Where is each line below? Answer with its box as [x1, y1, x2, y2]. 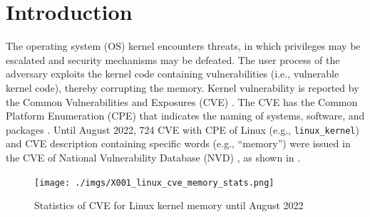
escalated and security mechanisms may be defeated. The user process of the [6, 52, 340, 67]
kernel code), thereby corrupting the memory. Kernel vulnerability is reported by [6, 80, 359, 95]
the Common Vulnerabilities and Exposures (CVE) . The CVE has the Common [6, 94, 358, 109]
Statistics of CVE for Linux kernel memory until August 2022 [34, 198, 304, 213]
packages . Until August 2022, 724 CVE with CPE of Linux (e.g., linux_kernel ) [6, 122, 359, 137]
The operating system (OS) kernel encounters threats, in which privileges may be [6, 38, 361, 53]
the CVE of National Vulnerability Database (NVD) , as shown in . [6, 149, 301, 164]
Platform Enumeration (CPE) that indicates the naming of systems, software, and [6, 108, 365, 123]
